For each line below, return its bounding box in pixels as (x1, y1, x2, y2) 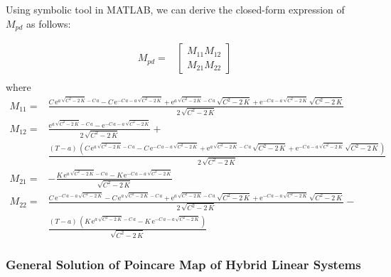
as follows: (26, 16, 71, 31)
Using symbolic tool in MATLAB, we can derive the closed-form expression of (6, 2, 345, 16)
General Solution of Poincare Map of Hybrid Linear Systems (6, 256, 361, 273)
